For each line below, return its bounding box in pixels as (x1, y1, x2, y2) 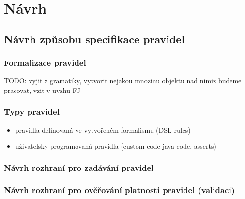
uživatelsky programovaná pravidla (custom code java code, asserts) (15, 141, 216, 151)
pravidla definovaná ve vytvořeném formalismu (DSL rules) (15, 124, 191, 135)
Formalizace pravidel (4, 57, 86, 69)
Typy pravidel (4, 106, 60, 118)
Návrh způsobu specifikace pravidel (4, 31, 185, 46)
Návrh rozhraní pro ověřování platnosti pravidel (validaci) (4, 184, 235, 196)
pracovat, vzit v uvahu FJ (4, 85, 80, 95)
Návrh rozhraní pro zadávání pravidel (4, 161, 154, 173)
